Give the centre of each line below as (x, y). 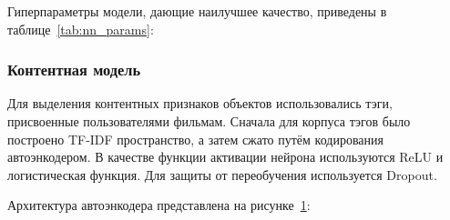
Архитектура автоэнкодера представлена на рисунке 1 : (159, 205)
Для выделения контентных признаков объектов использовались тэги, (200, 103)
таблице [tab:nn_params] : (81, 29)
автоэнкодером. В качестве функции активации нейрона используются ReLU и (225, 157)
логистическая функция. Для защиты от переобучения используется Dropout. (222, 174)
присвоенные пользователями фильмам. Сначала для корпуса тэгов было (209, 121)
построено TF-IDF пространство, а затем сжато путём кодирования (195, 139)
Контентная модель (74, 70)
